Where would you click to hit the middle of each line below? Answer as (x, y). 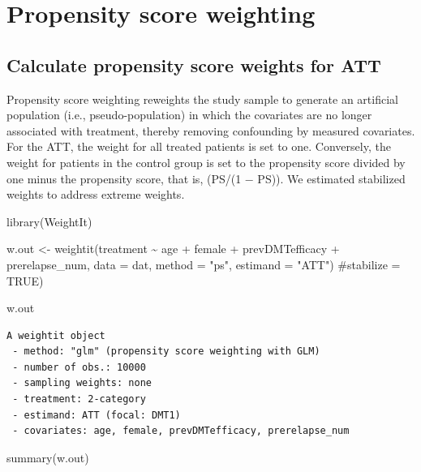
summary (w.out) (48, 457)
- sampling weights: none (82, 383)
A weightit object (56, 335)
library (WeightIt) (49, 221)
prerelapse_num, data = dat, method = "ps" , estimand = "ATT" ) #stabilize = (204, 264)
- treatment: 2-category (79, 399)
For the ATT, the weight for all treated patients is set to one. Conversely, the (199, 146)
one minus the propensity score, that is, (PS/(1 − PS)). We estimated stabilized (206, 178)
